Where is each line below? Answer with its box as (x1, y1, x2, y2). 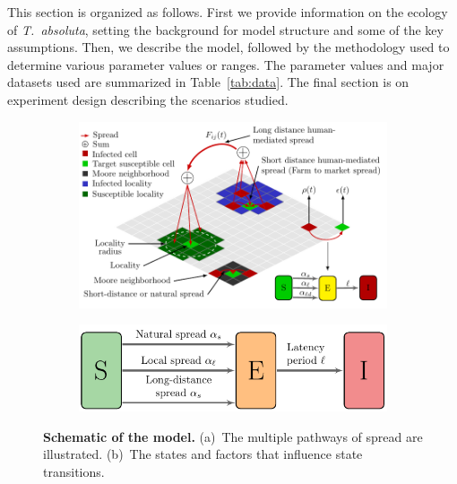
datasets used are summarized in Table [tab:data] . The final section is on (7, 73, 410, 91)
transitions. (43, 462, 105, 480)
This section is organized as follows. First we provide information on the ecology (7, 3, 448, 21)
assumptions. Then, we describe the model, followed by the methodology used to (7, 38, 450, 56)
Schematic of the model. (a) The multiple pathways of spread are (43, 427, 423, 445)
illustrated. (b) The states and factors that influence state (43, 445, 363, 463)
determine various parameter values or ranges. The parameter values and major (7, 55, 444, 73)
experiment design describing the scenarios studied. (7, 90, 289, 108)
